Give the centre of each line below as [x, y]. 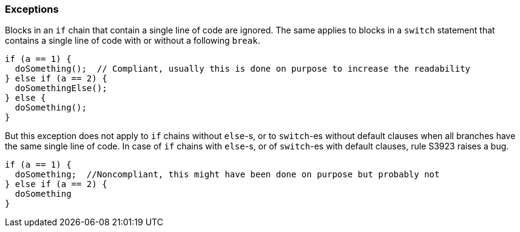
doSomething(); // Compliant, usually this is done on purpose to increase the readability [243, 69]
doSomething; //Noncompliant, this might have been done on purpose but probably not [227, 175]
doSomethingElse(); [61, 88]
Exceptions [32, 9]
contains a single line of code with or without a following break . [133, 41]
